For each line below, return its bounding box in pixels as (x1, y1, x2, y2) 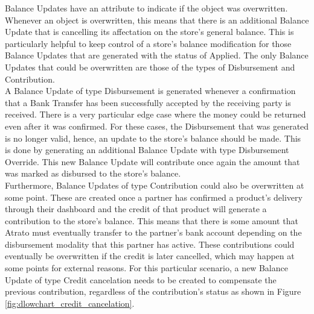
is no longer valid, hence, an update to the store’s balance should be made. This (5, 131, 301, 144)
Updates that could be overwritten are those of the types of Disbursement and (5, 60, 295, 73)
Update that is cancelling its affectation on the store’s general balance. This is (5, 25, 294, 38)
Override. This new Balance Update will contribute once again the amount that (5, 155, 300, 168)
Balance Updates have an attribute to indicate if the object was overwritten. (5, 2, 288, 14)
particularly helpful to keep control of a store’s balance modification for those (5, 37, 292, 49)
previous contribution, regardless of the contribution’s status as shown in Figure (5, 285, 301, 298)
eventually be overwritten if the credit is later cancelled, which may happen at (5, 250, 295, 262)
